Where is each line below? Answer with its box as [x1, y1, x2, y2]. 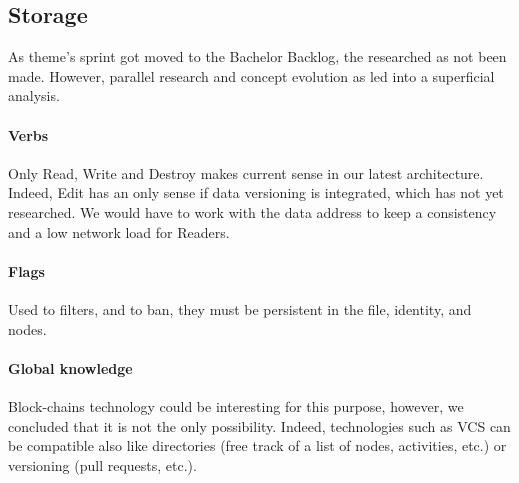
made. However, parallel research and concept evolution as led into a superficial [8, 65, 495, 86]
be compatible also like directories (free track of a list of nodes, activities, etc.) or [8, 435, 507, 456]
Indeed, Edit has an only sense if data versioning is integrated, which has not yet [8, 182, 504, 203]
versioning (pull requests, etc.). [8, 454, 197, 475]
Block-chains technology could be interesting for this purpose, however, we [8, 395, 464, 416]
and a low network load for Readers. [8, 221, 230, 242]
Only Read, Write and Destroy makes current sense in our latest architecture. [8, 162, 484, 183]
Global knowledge [8, 357, 133, 378]
